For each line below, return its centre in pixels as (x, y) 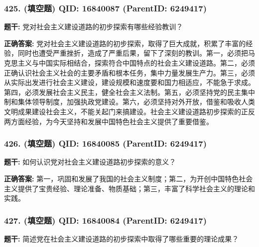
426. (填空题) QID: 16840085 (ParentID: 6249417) (105, 143)
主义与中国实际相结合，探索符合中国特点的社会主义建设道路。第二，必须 (136, 63)
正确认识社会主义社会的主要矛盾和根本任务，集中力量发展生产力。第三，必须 (129, 72)
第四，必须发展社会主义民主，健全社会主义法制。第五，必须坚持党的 (116, 92)
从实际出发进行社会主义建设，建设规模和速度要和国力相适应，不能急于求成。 (129, 82)
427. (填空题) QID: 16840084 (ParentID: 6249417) (105, 220)
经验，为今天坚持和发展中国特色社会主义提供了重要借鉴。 (119, 121)
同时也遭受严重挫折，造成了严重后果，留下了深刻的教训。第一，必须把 (133, 53)
